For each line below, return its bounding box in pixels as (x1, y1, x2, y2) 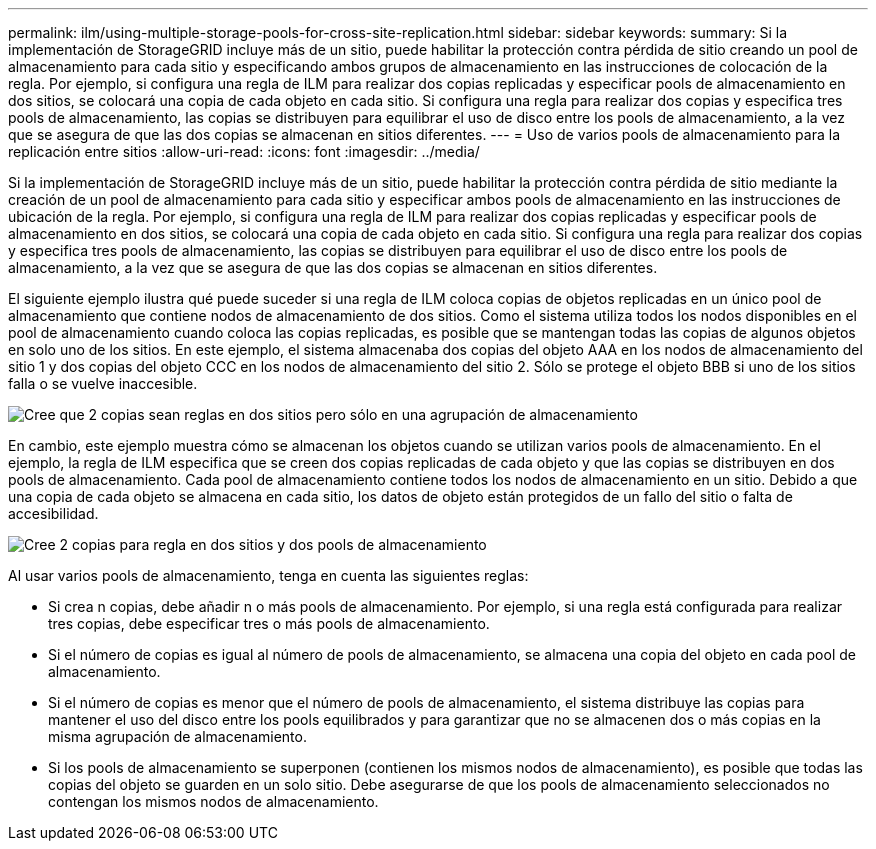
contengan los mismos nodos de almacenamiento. (48, 793, 379, 810)
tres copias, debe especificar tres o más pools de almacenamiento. (48, 615, 490, 632)
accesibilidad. (8, 505, 99, 522)
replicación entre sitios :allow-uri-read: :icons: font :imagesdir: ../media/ (8, 143, 480, 160)
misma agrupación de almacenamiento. (48, 728, 307, 745)
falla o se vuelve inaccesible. (8, 375, 198, 392)
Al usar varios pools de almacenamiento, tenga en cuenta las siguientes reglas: (8, 567, 529, 584)
